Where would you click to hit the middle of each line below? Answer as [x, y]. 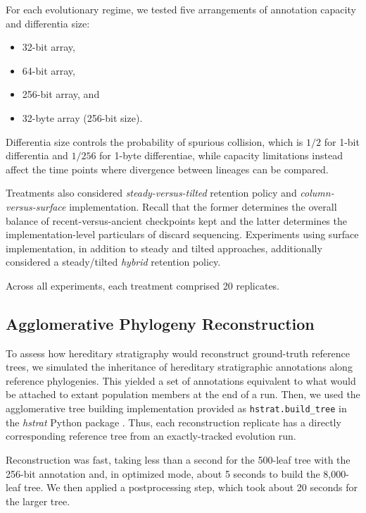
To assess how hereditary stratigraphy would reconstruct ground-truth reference [178, 353]
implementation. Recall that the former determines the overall [203, 206]
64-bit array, [49, 70]
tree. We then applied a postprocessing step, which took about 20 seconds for [191, 487]
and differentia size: [48, 23]
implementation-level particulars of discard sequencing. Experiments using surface [182, 234]
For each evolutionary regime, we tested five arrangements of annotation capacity [181, 9]
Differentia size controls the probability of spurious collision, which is [154, 141]
